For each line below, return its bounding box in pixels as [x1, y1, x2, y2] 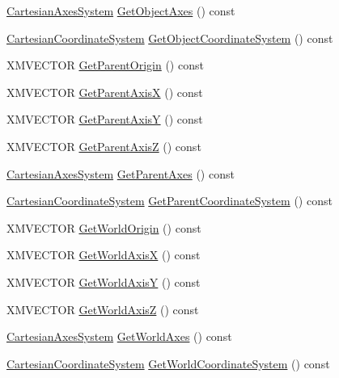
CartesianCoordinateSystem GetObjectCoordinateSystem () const [6, 29, 333, 46]
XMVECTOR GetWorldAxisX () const [6, 246, 201, 263]
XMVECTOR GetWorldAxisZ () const [6, 300, 199, 317]
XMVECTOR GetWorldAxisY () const [6, 273, 201, 290]
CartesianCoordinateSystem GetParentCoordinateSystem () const [6, 192, 333, 209]
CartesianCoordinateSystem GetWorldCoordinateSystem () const [6, 355, 330, 372]
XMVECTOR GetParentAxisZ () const [6, 137, 201, 154]
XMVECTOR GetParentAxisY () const [6, 111, 203, 128]
